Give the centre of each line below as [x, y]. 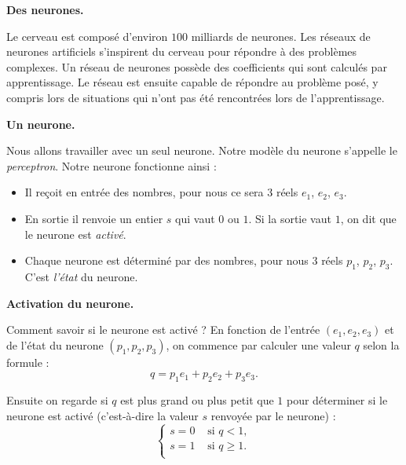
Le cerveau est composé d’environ [87, 36]
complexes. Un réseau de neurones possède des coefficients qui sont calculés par [197, 66]
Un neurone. [41, 124]
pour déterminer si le [337, 400]
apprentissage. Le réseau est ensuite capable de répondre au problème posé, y [192, 82]
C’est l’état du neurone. [81, 276]
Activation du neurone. [70, 303]
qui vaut [195, 218]
